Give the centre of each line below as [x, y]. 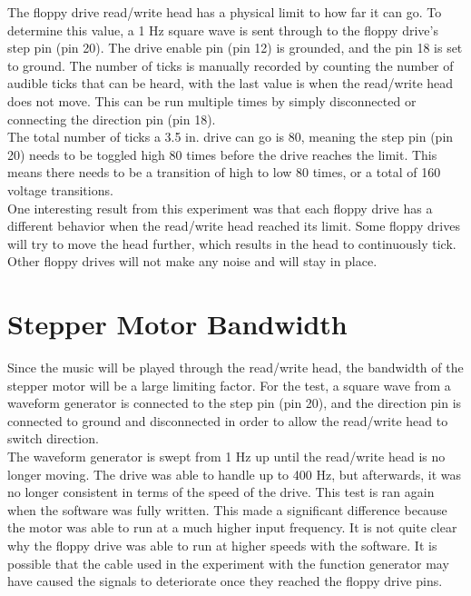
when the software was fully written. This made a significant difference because [227, 509]
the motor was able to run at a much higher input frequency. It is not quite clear [232, 527]
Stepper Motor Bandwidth [177, 324]
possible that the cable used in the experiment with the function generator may [228, 563]
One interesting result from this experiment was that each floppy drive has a [220, 208]
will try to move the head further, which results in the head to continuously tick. [232, 243]
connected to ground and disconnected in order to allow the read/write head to [228, 420]
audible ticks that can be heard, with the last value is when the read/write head [231, 83]
